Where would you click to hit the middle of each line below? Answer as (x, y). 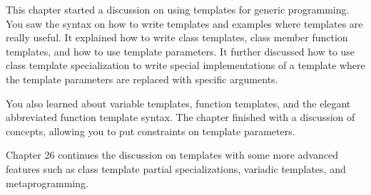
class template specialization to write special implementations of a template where (185, 65)
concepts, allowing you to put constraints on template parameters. (151, 131)
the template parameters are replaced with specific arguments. (142, 79)
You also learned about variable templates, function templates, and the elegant (178, 103)
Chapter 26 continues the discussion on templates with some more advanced (172, 155)
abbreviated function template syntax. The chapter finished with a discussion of (181, 117)
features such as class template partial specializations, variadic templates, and (176, 168)
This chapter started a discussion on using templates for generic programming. (178, 9)
